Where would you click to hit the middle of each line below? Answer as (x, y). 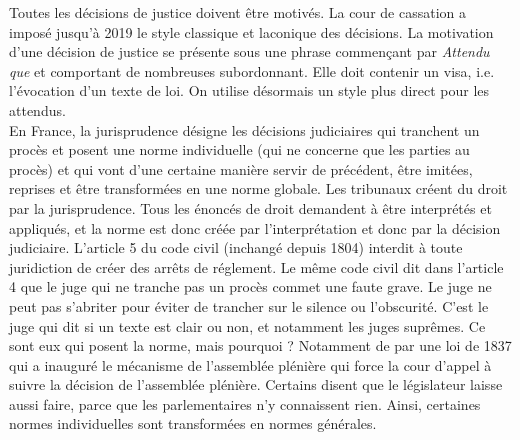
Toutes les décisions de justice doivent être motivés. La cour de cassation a (237, 12)
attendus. (37, 109)
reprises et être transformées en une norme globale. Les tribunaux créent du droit (258, 188)
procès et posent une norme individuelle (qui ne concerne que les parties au (239, 149)
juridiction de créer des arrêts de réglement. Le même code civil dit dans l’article (256, 266)
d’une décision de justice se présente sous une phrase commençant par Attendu (249, 51)
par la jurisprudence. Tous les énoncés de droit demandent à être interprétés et (250, 207)
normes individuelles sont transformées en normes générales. (193, 423)
